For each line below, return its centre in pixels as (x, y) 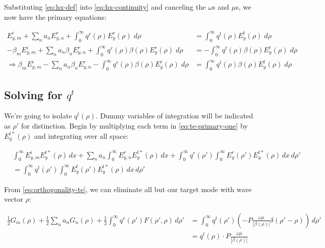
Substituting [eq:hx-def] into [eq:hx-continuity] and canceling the (105, 7)
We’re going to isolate (38, 116)
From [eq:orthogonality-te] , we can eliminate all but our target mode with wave (128, 189)
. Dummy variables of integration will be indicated (174, 116)
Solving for (33, 94)
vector (14, 199)
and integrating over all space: (81, 135)
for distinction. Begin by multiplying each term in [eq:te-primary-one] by (134, 125)
